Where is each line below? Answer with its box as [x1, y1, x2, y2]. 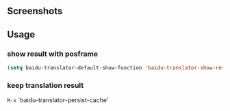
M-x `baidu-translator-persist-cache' [7, 96, 109, 104]
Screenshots [7, 5, 63, 17]
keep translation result [7, 80, 84, 90]
